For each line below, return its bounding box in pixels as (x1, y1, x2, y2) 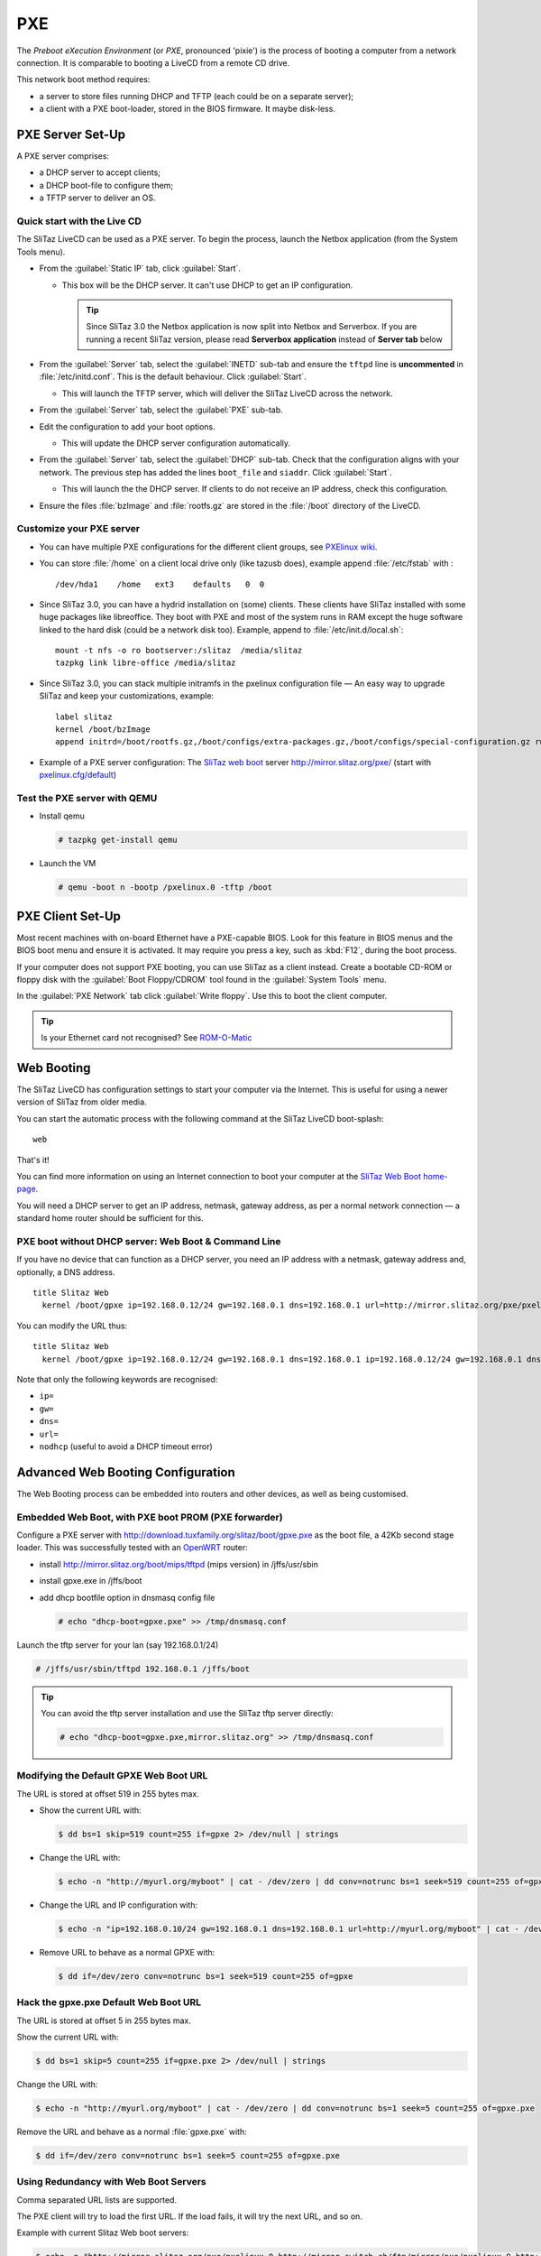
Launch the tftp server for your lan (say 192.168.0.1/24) (16, 1639, 219, 1650)
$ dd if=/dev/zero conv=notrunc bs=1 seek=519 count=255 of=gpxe (58, 1971, 353, 1981)
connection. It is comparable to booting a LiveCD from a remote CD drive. (16, 57, 290, 68)
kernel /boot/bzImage (55, 725, 151, 735)
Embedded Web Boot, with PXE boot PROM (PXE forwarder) (16, 1511, 283, 1523)
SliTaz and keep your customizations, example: (39, 690, 215, 701)
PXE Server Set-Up (16, 126, 126, 142)
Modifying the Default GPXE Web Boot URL (16, 1770, 208, 1782)
